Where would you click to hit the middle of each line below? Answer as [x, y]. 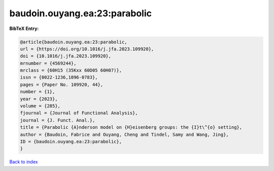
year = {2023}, [39, 99]
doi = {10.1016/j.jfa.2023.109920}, [66, 56]
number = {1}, [38, 92]
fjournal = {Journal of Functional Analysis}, [79, 113]
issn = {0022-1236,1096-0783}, [59, 77]
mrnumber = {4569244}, [48, 63]
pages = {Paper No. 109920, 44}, [62, 84]
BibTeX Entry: [24, 28]
